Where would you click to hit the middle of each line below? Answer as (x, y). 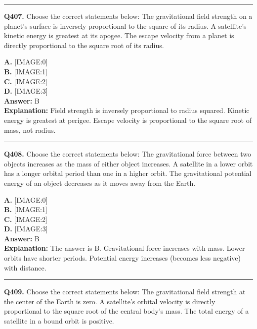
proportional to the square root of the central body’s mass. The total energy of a (127, 311)
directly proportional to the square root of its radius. (84, 45)
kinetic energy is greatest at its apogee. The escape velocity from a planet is (119, 35)
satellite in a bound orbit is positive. (59, 321)
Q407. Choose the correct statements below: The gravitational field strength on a (128, 16)
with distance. (25, 267)
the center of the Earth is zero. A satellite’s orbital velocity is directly (110, 301)
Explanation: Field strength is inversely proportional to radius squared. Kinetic (127, 110)
